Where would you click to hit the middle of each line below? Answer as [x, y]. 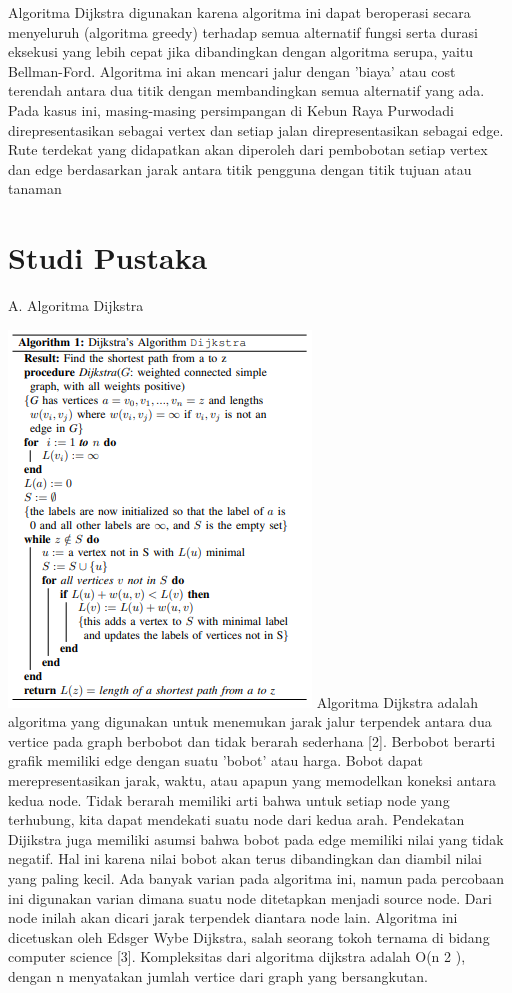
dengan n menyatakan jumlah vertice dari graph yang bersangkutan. [218, 975]
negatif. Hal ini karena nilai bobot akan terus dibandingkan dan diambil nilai [245, 858]
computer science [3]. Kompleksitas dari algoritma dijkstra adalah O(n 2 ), [237, 956]
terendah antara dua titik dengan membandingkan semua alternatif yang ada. [246, 90]
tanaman [35, 188]
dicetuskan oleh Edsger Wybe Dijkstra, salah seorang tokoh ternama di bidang [249, 936]
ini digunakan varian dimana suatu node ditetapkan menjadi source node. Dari [250, 897]
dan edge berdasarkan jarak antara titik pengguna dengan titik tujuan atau [240, 168]
